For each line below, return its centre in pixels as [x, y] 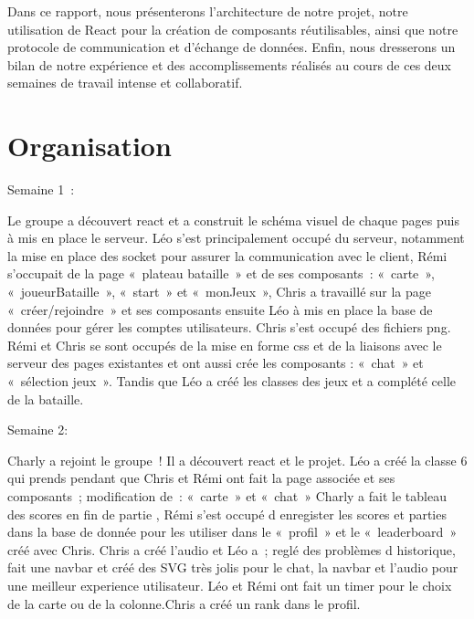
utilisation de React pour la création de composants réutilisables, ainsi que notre [233, 29]
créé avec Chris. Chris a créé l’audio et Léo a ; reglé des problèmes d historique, [232, 549]
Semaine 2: [38, 430]
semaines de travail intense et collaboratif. [125, 83]
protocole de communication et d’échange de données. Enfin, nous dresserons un [232, 47]
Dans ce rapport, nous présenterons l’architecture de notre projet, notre [208, 11]
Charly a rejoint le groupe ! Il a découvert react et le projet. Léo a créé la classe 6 [237, 460]
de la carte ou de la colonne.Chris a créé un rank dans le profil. [184, 603]
